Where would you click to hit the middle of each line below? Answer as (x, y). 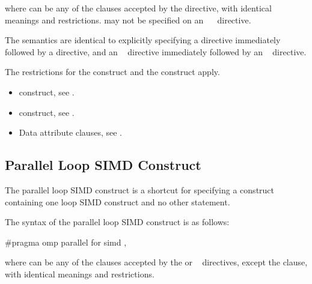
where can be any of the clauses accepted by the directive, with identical (138, 8)
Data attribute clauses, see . (70, 132)
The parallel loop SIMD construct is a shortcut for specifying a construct (140, 189)
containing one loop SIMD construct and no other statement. (118, 201)
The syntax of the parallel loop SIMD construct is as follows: (117, 222)
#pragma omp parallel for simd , (66, 242)
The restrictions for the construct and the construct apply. (112, 72)
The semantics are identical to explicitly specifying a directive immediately (143, 40)
